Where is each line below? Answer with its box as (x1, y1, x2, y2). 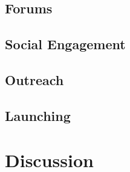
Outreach (5, 70, 64, 89)
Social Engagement (5, 35, 126, 53)
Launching (5, 106, 71, 125)
